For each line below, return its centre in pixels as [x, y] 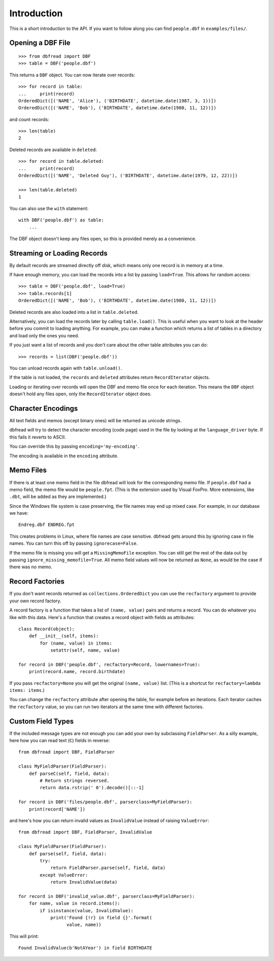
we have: [19, 513]
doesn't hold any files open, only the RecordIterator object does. [80, 394]
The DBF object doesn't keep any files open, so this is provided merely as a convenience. [103, 239]
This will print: [24, 936]
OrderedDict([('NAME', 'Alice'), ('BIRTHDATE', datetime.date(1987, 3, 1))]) [117, 101]
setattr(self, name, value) [85, 650]
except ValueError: [64, 875]
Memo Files [28, 470]
